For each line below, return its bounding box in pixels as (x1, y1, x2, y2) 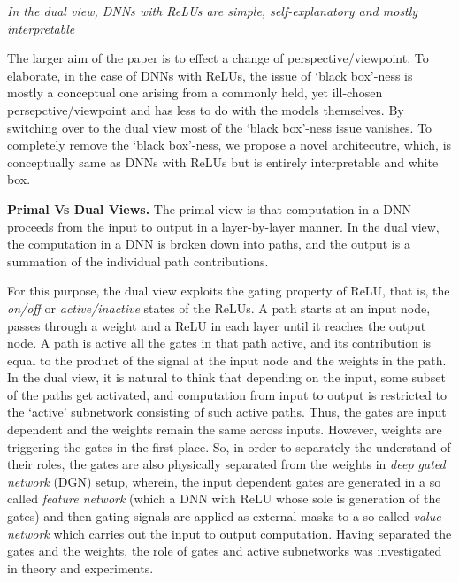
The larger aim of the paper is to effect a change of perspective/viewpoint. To (7, 49, 429, 67)
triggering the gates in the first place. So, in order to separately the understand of (7, 437, 451, 456)
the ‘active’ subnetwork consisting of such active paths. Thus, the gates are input (7, 403, 447, 421)
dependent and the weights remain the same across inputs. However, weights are (7, 420, 442, 439)
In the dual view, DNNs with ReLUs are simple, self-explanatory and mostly (7, 2, 418, 19)
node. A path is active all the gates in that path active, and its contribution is (7, 334, 432, 352)
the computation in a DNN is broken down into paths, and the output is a (7, 234, 410, 253)
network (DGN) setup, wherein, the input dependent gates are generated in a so (7, 472, 441, 490)
